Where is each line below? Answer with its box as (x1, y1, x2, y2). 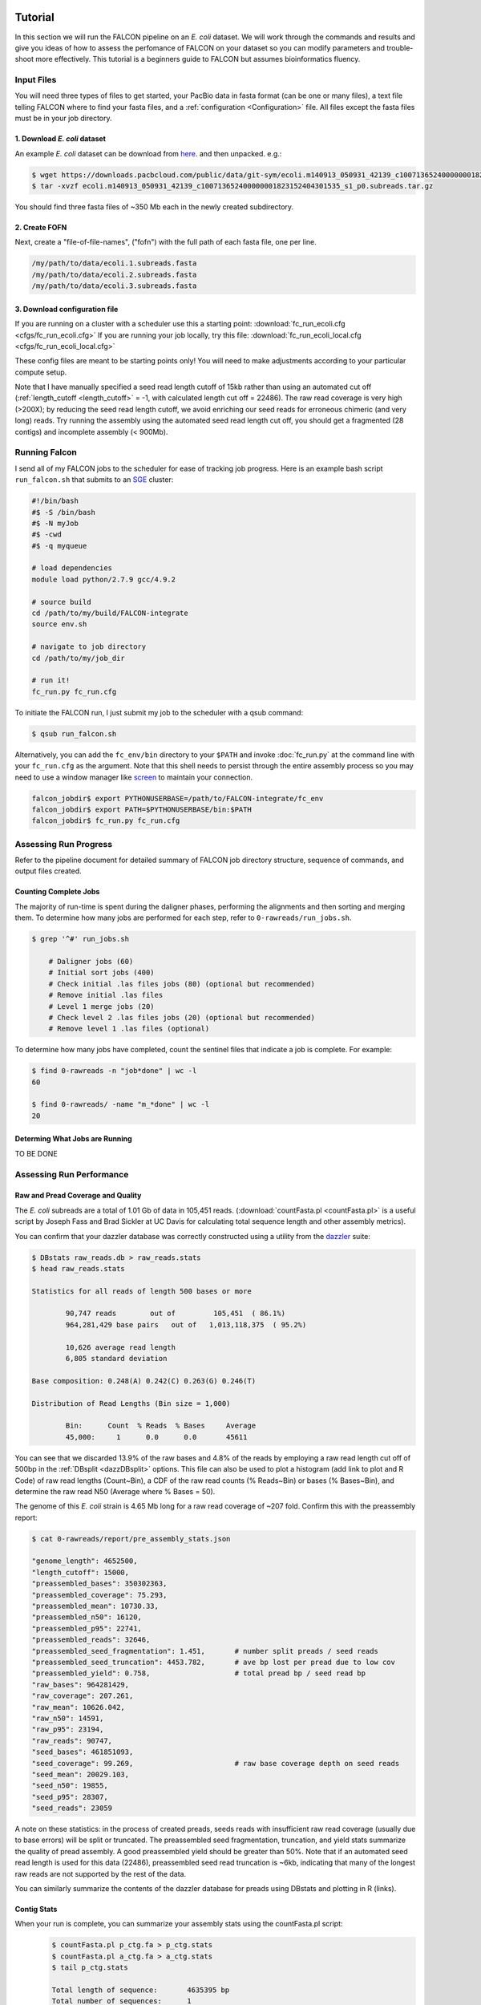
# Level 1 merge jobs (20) (48, 1002, 156, 1011)
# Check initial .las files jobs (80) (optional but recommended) (48, 979, 316, 988)
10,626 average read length (65, 1343, 176, 1351)
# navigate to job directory (31, 642, 147, 651)
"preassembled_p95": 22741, (31, 1624, 142, 1633)
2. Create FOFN (14, 222, 67, 232)
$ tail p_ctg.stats (51, 1963, 128, 1972)
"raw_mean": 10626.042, (31, 1703, 126, 1711)
